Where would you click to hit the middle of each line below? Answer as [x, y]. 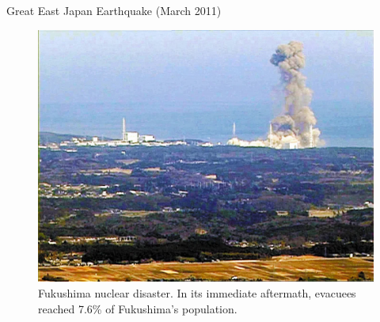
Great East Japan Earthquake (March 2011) [114, 10]
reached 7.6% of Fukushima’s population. [138, 308]
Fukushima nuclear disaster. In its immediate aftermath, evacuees [197, 293]
